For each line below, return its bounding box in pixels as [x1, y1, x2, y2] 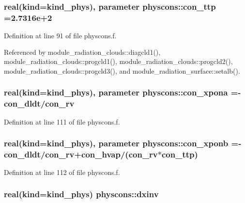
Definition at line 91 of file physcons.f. [4, 31, 117, 41]
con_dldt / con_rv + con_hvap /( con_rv [4, 148, 158, 160]
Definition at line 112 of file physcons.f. [4, 167, 120, 177]
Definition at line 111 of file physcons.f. [4, 116, 120, 126]
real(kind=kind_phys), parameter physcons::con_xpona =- [4, 86, 241, 98]
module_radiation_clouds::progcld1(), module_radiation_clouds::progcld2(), [4, 56, 233, 66]
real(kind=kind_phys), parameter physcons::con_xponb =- [4, 137, 242, 149]
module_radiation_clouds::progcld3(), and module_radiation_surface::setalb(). [4, 65, 240, 76]
